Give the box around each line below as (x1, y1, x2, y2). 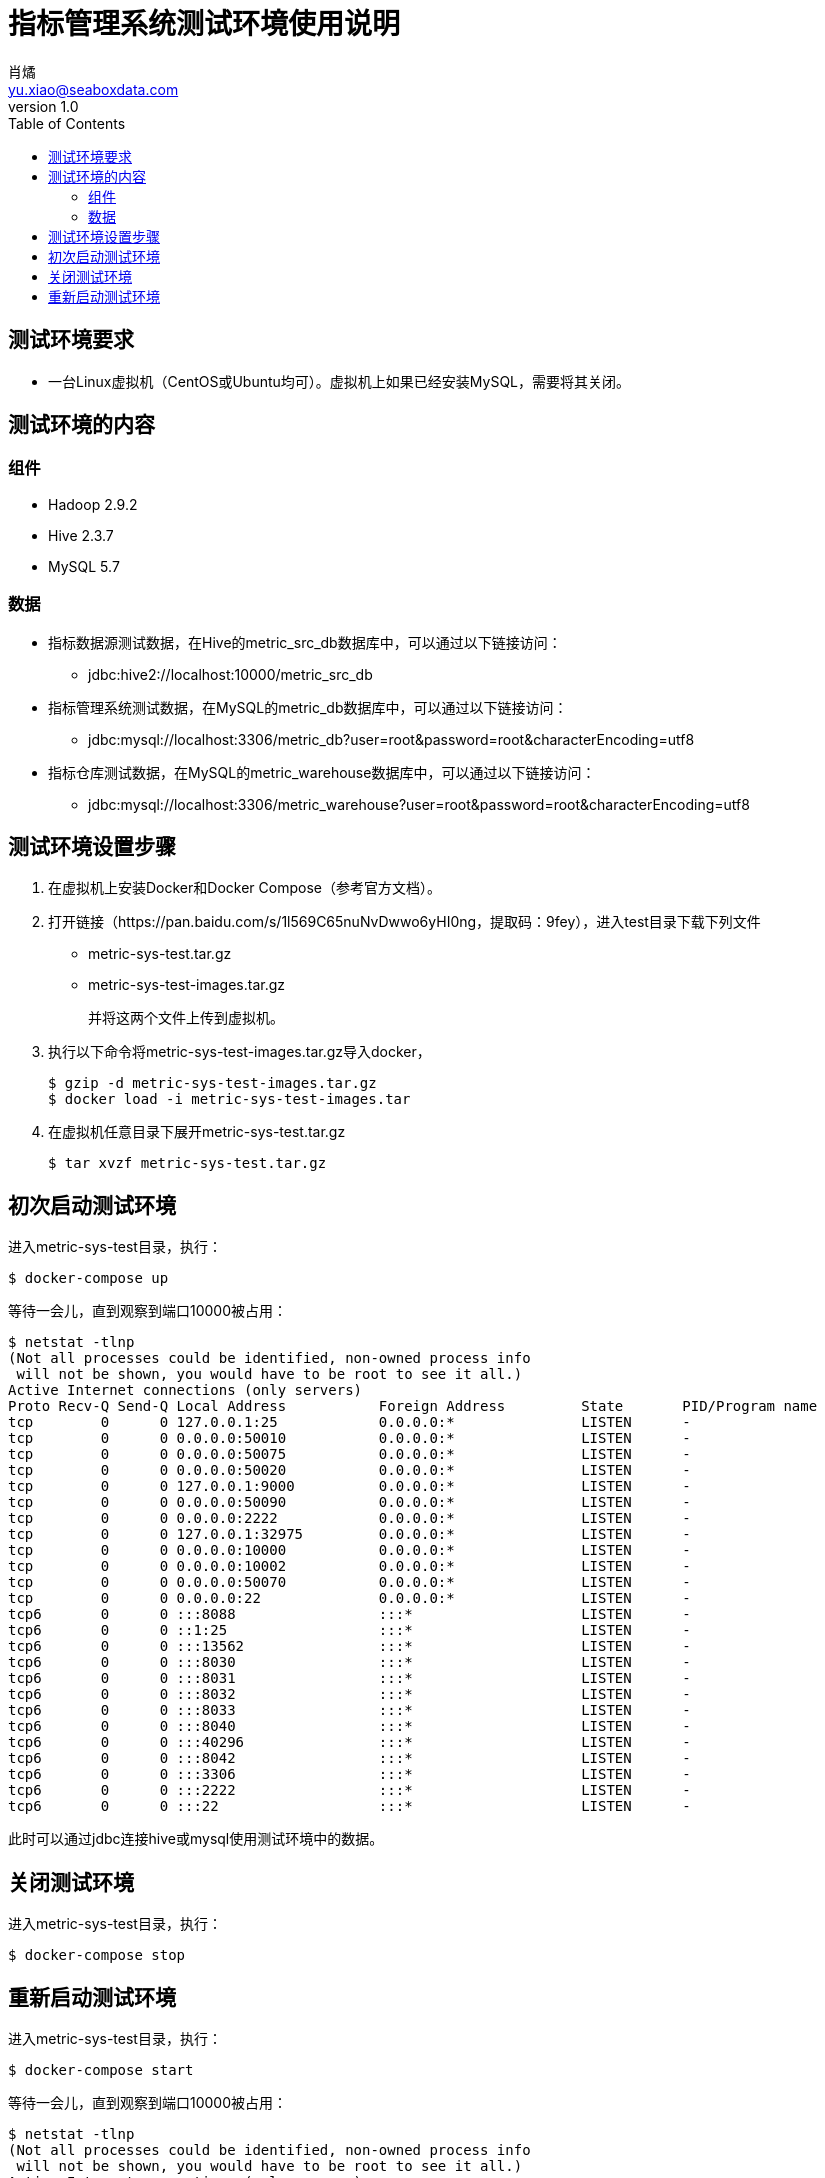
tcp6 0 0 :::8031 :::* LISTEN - (8, 1670, 691, 1687)
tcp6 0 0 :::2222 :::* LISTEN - (8, 1782, 691, 1799)
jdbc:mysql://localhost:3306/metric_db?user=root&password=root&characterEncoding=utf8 (88, 730, 695, 748)
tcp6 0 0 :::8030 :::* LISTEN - (8, 1654, 691, 1671)
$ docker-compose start (8, 2061, 194, 2078)
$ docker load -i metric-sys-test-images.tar (48, 1091, 411, 1108)
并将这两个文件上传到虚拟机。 (88, 1009, 284, 1027)
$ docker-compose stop (8, 1947, 186, 1964)
